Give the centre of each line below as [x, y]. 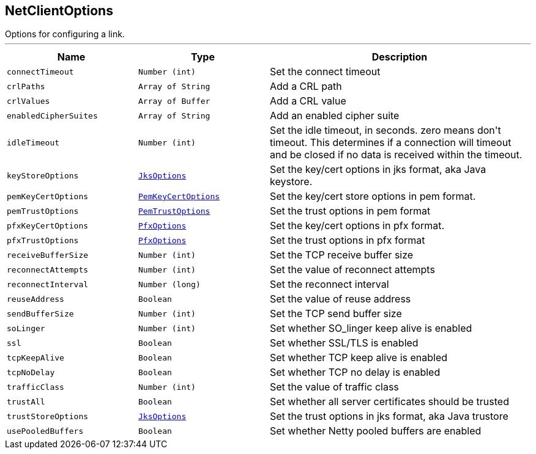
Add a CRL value [308, 101]
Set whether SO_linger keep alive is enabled [371, 328]
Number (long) [169, 284]
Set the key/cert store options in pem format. [373, 196]
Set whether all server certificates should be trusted [389, 402]
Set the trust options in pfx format [348, 240]
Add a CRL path [306, 86]
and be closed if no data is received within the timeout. [396, 155]
